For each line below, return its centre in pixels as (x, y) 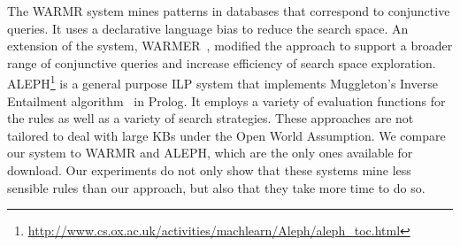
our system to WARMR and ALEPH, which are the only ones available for (210, 153)
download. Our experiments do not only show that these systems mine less (209, 170)
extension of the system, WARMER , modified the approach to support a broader (230, 46)
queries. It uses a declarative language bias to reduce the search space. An (208, 28)
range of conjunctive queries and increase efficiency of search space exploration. (222, 62)
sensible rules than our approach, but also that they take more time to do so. (216, 187)
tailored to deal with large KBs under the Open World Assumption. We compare (226, 135)
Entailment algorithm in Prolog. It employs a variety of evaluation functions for (226, 100)
